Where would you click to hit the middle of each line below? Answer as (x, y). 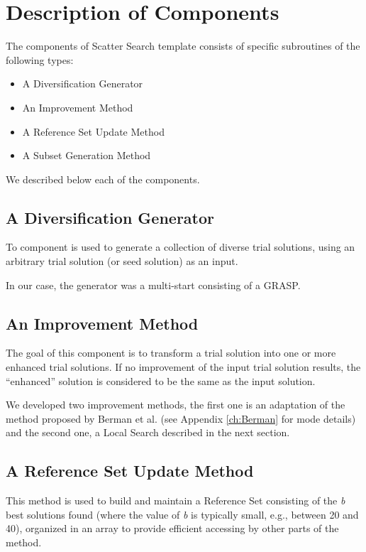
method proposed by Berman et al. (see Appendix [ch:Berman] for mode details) (181, 418)
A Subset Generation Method (87, 155)
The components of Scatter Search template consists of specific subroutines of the (183, 46)
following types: (40, 59)
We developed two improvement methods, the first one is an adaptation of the (176, 405)
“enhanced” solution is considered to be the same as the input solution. (161, 380)
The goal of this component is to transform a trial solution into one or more (171, 353)
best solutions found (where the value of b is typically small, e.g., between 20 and (182, 514)
